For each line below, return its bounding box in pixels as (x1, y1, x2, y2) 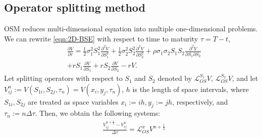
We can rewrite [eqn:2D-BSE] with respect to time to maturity (4, 33, 198, 43)
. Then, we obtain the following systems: (35, 108, 161, 118)
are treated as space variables (27, 96, 119, 107)
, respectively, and (172, 96, 228, 107)
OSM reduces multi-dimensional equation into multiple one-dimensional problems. (4, 23, 258, 34)
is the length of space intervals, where (132, 83, 249, 94)
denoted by (158, 73, 192, 83)
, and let (232, 73, 258, 83)
